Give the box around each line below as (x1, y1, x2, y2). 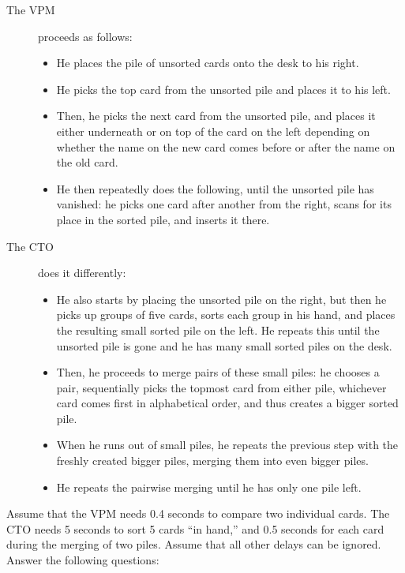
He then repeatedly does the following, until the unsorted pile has (56, 180, 374, 197)
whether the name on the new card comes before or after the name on (56, 138, 396, 155)
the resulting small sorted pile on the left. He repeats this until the (56, 321, 380, 338)
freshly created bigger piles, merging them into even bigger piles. (56, 452, 369, 469)
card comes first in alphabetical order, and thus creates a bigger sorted (56, 395, 399, 411)
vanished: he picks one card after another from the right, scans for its (56, 196, 392, 212)
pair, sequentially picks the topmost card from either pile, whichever (56, 379, 387, 395)
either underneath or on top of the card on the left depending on (56, 122, 370, 139)
